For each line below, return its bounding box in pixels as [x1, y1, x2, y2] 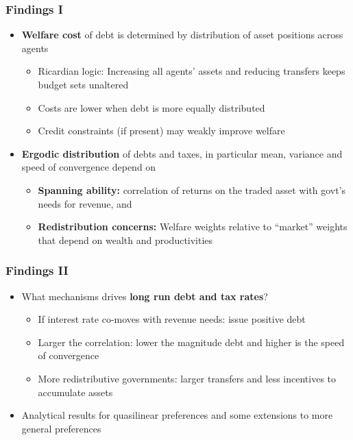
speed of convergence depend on [21, 160, 156, 174]
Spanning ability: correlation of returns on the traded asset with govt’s [38, 182, 346, 197]
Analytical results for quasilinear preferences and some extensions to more [21, 408, 333, 422]
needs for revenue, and [38, 196, 132, 210]
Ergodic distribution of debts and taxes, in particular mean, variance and [21, 146, 343, 160]
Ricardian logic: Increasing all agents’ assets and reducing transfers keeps [38, 64, 345, 78]
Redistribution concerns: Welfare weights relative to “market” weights [38, 219, 348, 234]
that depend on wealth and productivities [38, 232, 213, 247]
